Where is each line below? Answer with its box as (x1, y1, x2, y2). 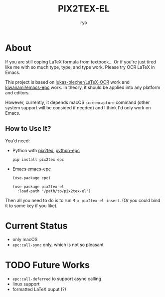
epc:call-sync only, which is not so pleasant (12, 242, 104, 248)
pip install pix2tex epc (12, 157, 64, 162)
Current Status (5, 220, 68, 231)
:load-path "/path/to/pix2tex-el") (17, 188, 91, 194)
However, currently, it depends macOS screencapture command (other (5, 99, 150, 105)
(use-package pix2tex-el (12, 184, 64, 189)
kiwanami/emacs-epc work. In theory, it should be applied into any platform (5, 84, 161, 90)
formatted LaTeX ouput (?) (12, 287, 66, 293)
